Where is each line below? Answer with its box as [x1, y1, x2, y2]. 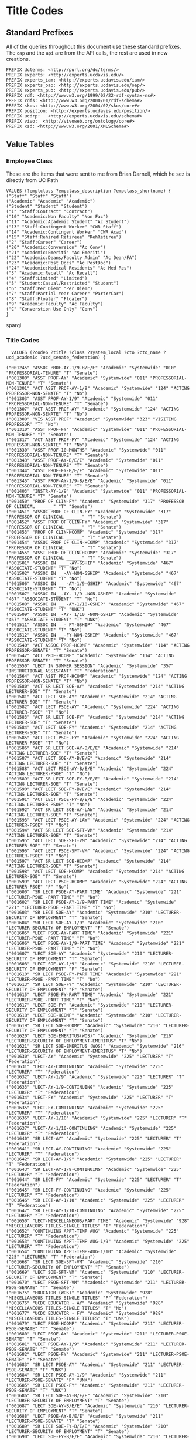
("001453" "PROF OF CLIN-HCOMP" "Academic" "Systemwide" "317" [6, 529, 164, 535]
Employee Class [6, 157, 53, 165]
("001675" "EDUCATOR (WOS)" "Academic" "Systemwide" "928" [6, 1290, 153, 1296]
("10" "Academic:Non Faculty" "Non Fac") [6, 213, 109, 220]
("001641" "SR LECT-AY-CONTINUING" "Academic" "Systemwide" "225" [6, 1146, 171, 1152]
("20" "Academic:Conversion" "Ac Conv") [6, 244, 106, 250]
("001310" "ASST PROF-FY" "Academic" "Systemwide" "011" [6, 426, 148, 432]
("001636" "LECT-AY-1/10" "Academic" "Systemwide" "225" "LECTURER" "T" [6, 1115, 187, 1121]
